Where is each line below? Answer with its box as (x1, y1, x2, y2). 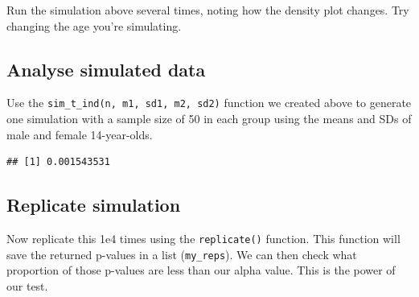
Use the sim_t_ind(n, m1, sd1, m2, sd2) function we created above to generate (6, 94, 412, 111)
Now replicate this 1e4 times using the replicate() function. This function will (6, 230, 401, 247)
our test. (6, 277, 48, 294)
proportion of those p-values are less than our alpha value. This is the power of (6, 262, 396, 278)
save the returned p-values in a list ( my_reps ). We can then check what (6, 245, 357, 262)
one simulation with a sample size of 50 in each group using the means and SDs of (6, 110, 412, 127)
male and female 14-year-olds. (6, 126, 153, 142)
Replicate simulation (6, 192, 181, 217)
